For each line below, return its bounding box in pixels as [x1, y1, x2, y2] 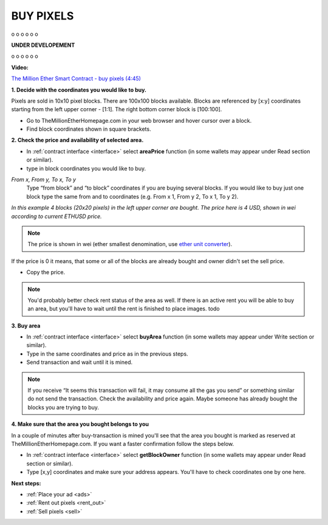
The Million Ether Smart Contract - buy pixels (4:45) [11, 75, 141, 82]
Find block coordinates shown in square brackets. [26, 125, 151, 133]
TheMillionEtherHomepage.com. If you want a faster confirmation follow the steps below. [11, 441, 234, 447]
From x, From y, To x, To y [11, 176, 76, 184]
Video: [11, 64, 29, 71]
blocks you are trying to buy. [27, 403, 100, 411]
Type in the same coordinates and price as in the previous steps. [26, 350, 188, 357]
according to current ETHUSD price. [11, 213, 103, 220]
